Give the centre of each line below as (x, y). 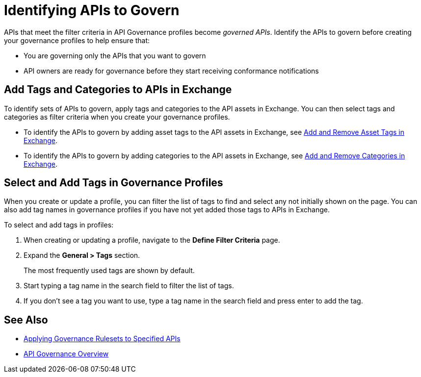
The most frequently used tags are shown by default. (109, 271)
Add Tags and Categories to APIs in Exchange (118, 90)
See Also (26, 320)
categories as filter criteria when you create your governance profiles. (117, 117)
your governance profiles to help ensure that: (77, 40)
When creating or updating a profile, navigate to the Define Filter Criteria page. (152, 240)
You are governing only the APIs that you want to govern (115, 55)
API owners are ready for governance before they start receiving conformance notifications (171, 71)
